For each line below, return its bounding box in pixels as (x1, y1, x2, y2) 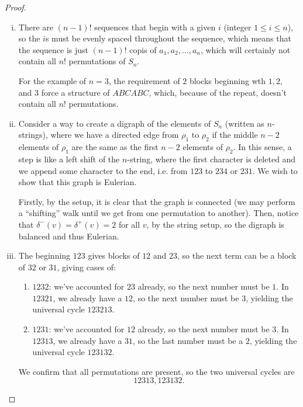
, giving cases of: (57, 260, 116, 273)
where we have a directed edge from (50, 128, 179, 141)
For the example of (18, 74, 87, 86)
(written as (225, 117, 264, 129)
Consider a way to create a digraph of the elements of (18, 117, 211, 129)
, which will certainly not (200, 43, 291, 55)
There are (18, 20, 53, 33)
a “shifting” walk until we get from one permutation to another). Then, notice (18, 207, 299, 219)
